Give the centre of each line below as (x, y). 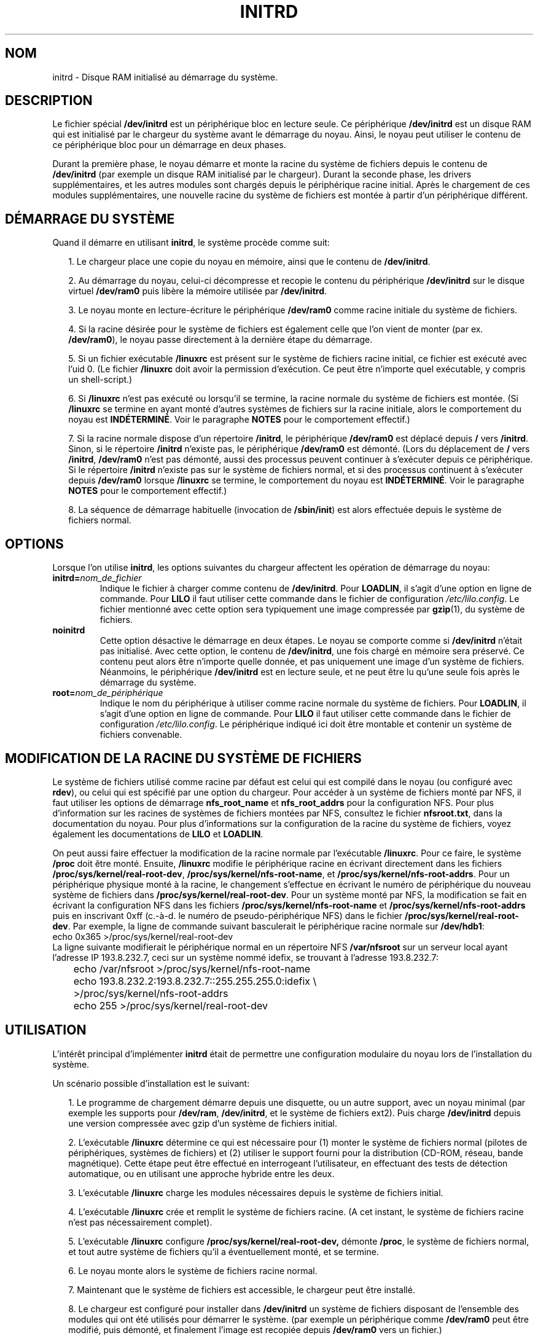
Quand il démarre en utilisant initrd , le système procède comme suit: (191, 243)
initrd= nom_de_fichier (97, 578)
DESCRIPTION (49, 101)
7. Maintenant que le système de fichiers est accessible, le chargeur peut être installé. (242, 1289)
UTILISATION (46, 1030)
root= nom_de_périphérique (108, 693)
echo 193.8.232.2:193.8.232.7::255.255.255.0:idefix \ (195, 981)
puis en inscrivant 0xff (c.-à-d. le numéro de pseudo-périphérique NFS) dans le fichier (228, 915)
